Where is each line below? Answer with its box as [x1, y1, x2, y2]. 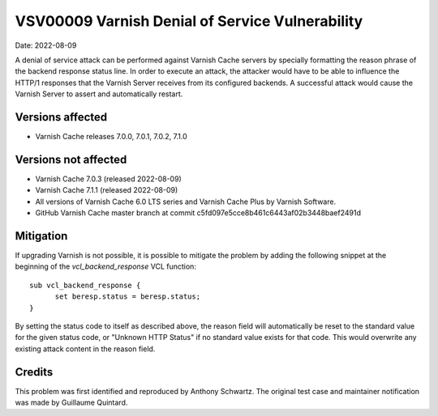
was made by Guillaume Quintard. [15, 397, 128, 408]
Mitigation [15, 229, 68, 243]
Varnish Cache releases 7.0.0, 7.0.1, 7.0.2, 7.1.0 [35, 132, 187, 142]
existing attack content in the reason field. [15, 344, 156, 354]
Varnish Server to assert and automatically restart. [15, 89, 183, 99]
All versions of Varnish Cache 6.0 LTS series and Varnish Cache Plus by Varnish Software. [35, 197, 337, 206]
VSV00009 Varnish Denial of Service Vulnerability [15, 12, 363, 30]
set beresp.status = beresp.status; [54, 292, 201, 301]
